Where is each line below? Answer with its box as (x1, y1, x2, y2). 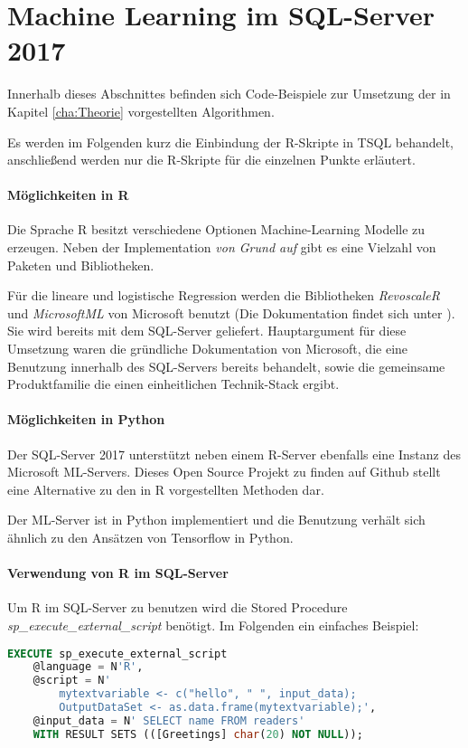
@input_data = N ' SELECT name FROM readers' (33, 714, 305, 727)
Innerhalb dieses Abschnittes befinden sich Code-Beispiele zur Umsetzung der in (7, 84, 451, 103)
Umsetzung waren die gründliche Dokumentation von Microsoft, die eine (7, 339, 408, 358)
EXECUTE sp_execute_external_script (7, 647, 228, 660)
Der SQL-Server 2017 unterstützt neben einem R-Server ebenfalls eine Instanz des (7, 444, 461, 463)
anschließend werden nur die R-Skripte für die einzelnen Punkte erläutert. (7, 150, 416, 169)
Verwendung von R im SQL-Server (7, 563, 229, 582)
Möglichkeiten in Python (7, 410, 165, 429)
